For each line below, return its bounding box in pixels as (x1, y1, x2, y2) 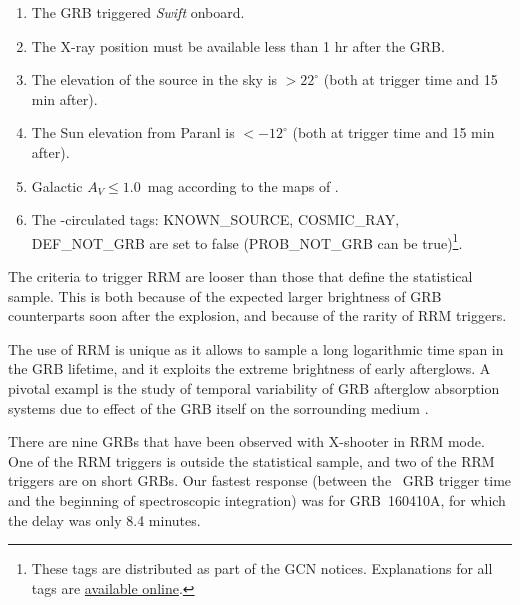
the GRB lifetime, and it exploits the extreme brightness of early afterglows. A (8, 358, 491, 379)
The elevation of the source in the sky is (31, 69, 278, 90)
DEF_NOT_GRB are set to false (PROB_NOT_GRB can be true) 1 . (31, 229, 463, 253)
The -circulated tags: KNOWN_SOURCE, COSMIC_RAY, (31, 209, 400, 230)
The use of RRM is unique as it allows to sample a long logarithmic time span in (8, 338, 504, 359)
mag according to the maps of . (147, 175, 339, 196)
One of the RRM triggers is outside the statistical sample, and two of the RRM (8, 450, 495, 471)
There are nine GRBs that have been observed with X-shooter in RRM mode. (8, 431, 485, 452)
